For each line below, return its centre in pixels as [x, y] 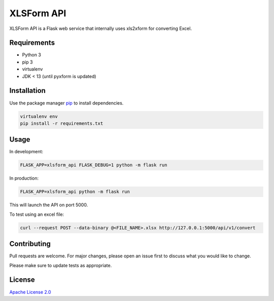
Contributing [30, 244]
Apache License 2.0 [30, 292]
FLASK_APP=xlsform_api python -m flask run [75, 192]
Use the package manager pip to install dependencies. [66, 103]
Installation [27, 91]
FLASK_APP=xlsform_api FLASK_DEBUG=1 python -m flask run [94, 165]
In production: [24, 178]
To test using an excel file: [37, 214]
